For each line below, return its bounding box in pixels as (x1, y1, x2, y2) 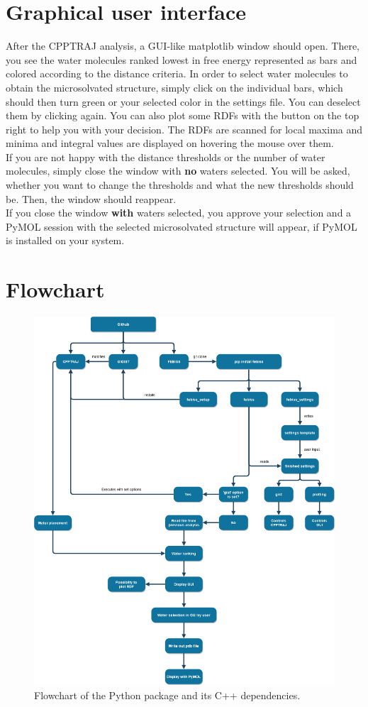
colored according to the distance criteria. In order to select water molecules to (6, 66, 348, 81)
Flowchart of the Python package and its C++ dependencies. (34, 687, 301, 702)
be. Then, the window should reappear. (6, 191, 177, 206)
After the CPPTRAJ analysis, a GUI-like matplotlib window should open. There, (6, 38, 359, 53)
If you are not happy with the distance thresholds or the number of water (6, 149, 325, 164)
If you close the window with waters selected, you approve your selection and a (6, 205, 352, 220)
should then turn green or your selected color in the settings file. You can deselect (6, 94, 361, 109)
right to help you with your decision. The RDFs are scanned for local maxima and (6, 121, 363, 136)
